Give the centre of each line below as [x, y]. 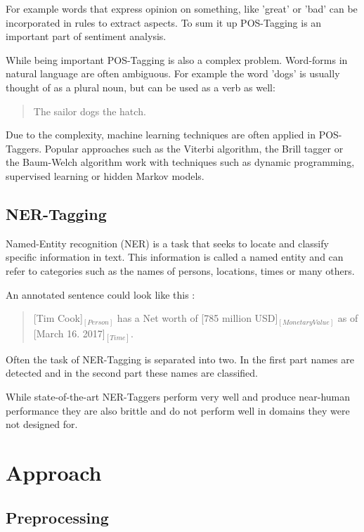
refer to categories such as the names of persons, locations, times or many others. [180, 270]
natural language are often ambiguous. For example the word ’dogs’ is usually [173, 73]
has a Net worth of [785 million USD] [197, 318]
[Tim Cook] [58, 318]
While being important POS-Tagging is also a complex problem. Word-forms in [177, 59]
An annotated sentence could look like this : [100, 294]
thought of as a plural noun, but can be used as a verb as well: [141, 87]
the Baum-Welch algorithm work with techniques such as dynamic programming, [180, 162]
